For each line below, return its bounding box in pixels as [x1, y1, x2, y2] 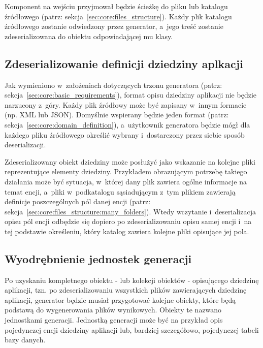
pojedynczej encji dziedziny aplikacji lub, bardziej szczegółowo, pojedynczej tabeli [5, 324, 259, 335]
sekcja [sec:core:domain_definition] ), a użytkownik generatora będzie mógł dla [5, 119, 250, 130]
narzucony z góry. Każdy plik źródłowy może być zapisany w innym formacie [5, 99, 247, 110]
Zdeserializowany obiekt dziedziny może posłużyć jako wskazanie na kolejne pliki [5, 156, 255, 167]
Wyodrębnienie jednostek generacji [5, 250, 192, 266]
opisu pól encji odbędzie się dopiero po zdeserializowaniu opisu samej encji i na [5, 216, 252, 227]
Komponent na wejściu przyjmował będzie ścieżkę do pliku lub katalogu [5, 1, 228, 11]
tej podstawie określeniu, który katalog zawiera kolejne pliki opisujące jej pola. [5, 226, 249, 236]
